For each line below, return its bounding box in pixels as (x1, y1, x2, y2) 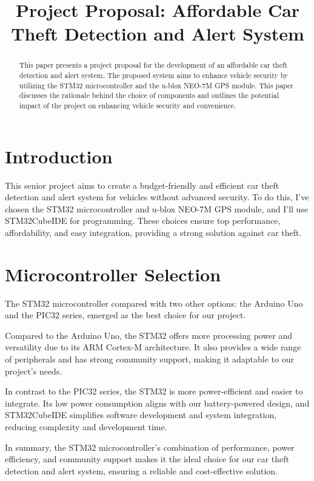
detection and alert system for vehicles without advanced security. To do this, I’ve (5, 191, 309, 203)
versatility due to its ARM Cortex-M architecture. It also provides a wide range (5, 341, 301, 353)
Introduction (5, 143, 113, 168)
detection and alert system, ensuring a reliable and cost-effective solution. (5, 464, 278, 477)
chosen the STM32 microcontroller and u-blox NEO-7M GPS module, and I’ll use (5, 202, 309, 215)
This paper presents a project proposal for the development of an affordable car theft (19, 60, 288, 70)
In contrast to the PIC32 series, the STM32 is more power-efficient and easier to (5, 385, 303, 398)
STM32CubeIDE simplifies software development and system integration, (5, 408, 277, 421)
